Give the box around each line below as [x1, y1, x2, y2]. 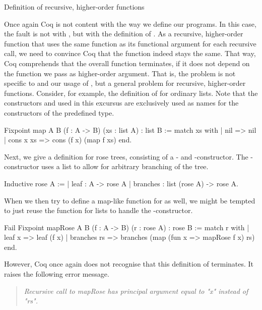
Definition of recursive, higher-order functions [4, 2, 145, 12]
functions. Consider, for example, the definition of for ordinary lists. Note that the [4, 87, 258, 98]
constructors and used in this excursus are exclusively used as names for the [4, 97, 239, 108]
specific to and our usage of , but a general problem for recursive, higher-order [4, 78, 246, 88]
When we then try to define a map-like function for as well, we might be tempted [4, 195, 255, 205]
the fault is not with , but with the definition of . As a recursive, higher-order [4, 28, 243, 39]
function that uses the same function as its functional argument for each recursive [4, 38, 256, 48]
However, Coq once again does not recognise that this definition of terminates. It [4, 259, 254, 269]
